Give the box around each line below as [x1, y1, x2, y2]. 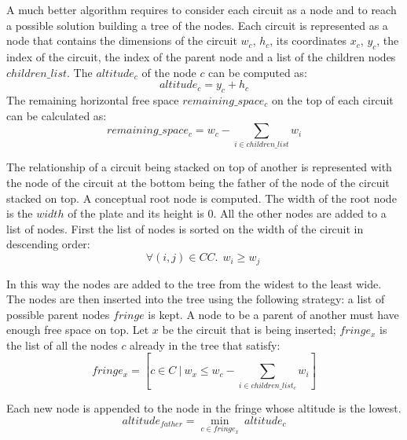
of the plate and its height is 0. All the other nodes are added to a [68, 205, 387, 222]
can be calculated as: [6, 107, 107, 123]
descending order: [6, 236, 90, 252]
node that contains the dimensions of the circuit [6, 32, 237, 49]
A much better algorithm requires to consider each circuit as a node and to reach [6, 2, 397, 17]
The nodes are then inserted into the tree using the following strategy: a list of [6, 291, 385, 307]
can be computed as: [208, 64, 307, 80]
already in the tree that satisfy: [130, 336, 280, 353]
